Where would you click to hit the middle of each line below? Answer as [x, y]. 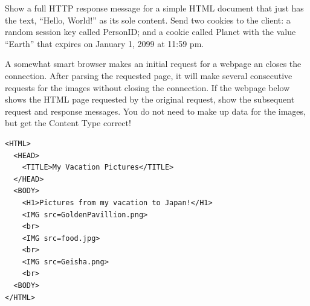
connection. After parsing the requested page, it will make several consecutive [149, 75]
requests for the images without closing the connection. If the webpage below [147, 87]
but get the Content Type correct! [68, 123]
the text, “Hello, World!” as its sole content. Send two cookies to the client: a [148, 20]
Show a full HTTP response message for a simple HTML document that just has [154, 8]
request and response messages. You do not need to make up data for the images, [155, 111]
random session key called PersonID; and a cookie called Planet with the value [150, 32]
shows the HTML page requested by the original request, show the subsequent [150, 99]
